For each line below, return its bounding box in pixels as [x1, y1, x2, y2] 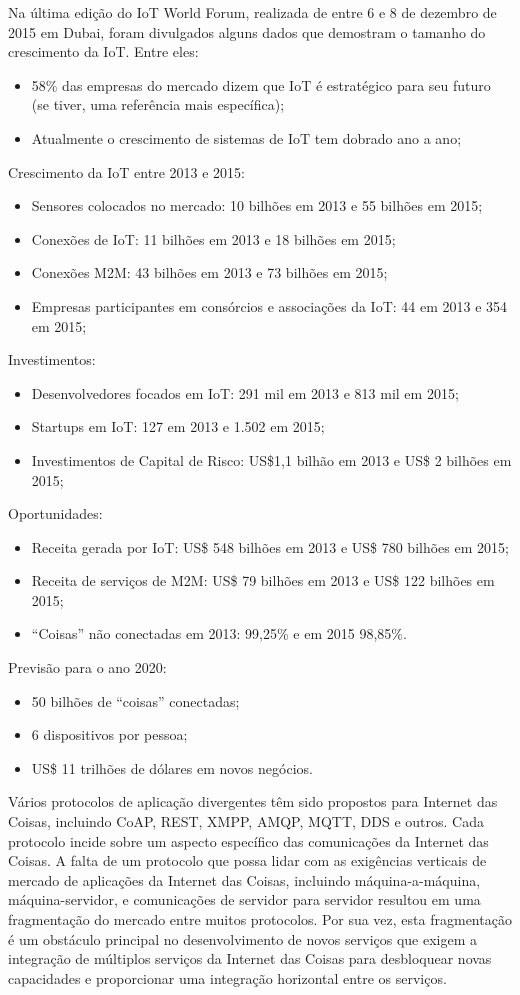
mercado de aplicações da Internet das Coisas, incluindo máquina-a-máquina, [8, 869, 481, 890]
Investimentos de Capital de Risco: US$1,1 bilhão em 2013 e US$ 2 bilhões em [31, 449, 512, 470]
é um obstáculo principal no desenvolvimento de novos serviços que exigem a [8, 928, 478, 949]
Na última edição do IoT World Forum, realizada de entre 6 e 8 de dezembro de [8, 2, 497, 22]
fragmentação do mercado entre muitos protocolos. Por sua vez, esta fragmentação [8, 909, 512, 929]
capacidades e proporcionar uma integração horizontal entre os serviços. [8, 967, 447, 988]
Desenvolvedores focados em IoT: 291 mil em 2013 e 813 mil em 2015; [31, 382, 459, 403]
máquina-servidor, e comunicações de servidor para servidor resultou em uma [8, 889, 481, 910]
